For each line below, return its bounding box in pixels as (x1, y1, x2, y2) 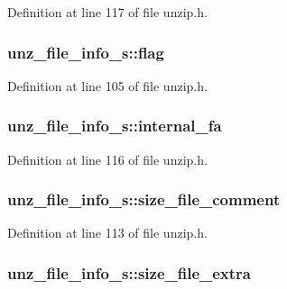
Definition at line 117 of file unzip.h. (7, 3, 208, 21)
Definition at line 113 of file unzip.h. (7, 223, 208, 242)
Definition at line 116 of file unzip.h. (7, 149, 208, 168)
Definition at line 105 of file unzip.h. (7, 76, 208, 95)
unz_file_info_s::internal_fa (7, 114, 222, 137)
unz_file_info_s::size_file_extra (7, 261, 252, 284)
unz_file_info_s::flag (7, 41, 164, 63)
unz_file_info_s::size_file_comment (7, 188, 281, 211)
